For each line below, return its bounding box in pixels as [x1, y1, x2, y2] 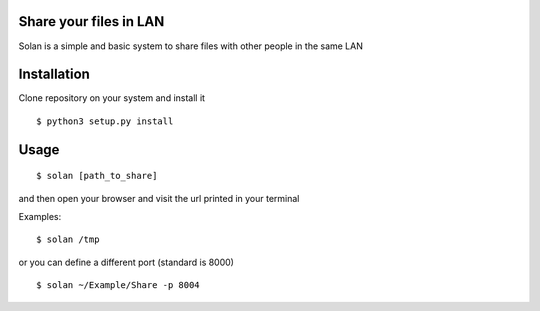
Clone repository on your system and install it [18, 92, 205, 104]
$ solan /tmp [36, 234, 100, 245]
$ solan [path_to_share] [36, 170, 158, 182]
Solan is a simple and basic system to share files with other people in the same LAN [18, 40, 364, 52]
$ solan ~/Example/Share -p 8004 [36, 280, 200, 291]
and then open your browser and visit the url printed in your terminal [18, 192, 300, 204]
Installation [18, 66, 90, 83]
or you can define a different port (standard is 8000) [18, 256, 235, 268]
